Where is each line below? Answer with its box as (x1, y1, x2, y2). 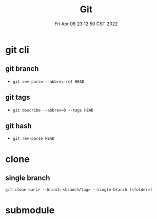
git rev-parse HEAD (12, 136, 55, 141)
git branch (5, 64, 39, 73)
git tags (5, 93, 30, 102)
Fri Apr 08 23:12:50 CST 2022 (54, 21, 118, 27)
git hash (5, 121, 32, 130)
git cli (5, 44, 29, 56)
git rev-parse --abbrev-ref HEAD (12, 79, 85, 84)
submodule (5, 204, 55, 216)
